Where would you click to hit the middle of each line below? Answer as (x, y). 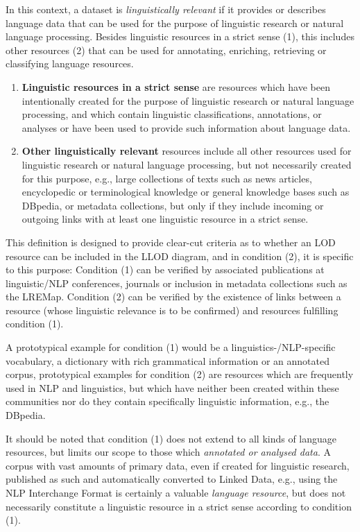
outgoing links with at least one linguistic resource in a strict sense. (165, 219)
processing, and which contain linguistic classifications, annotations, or (172, 114)
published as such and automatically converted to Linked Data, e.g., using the (172, 479)
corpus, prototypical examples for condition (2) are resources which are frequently (180, 374)
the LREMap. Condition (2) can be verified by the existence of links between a (173, 297)
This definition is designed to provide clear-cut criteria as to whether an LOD (171, 242)
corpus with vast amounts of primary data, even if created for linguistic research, (178, 465)
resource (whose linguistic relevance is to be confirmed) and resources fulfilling (172, 310)
